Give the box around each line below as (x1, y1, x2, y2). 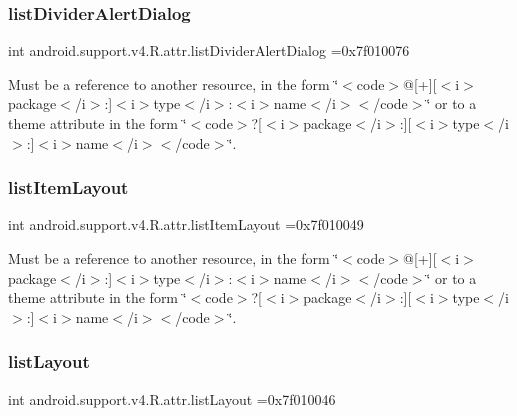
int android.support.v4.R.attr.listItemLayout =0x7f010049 (8, 214, 364, 235)
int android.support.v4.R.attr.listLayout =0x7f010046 (8, 388, 336, 409)
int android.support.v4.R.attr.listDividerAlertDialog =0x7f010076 (8, 40, 410, 61)
